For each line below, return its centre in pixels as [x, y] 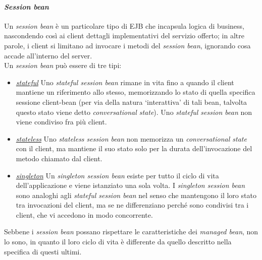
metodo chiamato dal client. [59, 158]
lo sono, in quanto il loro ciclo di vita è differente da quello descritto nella [118, 242]
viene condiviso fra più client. [61, 122]
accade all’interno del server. [48, 55]
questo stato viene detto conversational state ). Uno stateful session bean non [134, 112]
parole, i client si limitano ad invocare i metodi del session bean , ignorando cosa [127, 45]
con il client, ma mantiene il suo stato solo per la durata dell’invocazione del [134, 148]
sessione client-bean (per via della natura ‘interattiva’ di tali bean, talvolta [132, 102]
